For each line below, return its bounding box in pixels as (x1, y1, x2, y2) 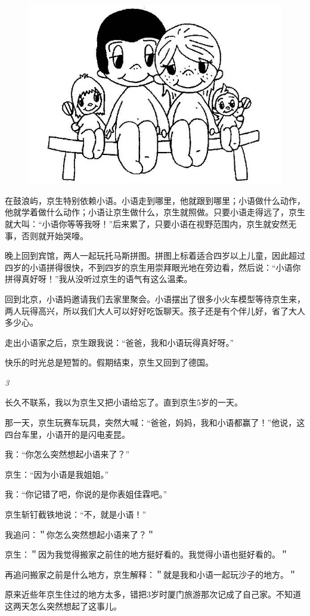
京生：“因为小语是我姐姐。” (5, 468, 109, 480)
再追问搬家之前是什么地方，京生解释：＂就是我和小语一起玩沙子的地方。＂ (5, 568, 297, 580)
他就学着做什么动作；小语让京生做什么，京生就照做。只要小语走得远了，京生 (5, 206, 305, 218)
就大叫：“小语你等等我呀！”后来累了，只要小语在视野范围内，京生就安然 (5, 217, 289, 230)
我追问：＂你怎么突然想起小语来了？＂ (5, 528, 155, 540)
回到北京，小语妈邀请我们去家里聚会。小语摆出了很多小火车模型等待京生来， (5, 292, 305, 305)
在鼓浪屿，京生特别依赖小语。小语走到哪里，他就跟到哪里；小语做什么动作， (5, 194, 305, 206)
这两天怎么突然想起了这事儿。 (5, 600, 122, 612)
